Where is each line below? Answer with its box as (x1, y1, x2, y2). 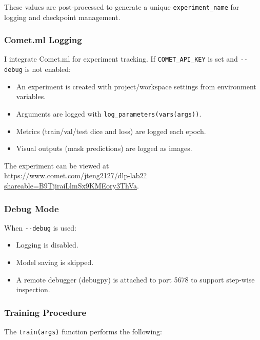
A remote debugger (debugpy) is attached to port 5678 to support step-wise (16, 274, 255, 285)
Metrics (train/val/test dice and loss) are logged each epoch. (16, 125, 206, 136)
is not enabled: (25, 64, 71, 74)
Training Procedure (4, 306, 87, 318)
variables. (16, 91, 46, 102)
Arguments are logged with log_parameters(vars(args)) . (16, 108, 202, 119)
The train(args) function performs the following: (4, 326, 162, 337)
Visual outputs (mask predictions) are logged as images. (16, 143, 192, 154)
